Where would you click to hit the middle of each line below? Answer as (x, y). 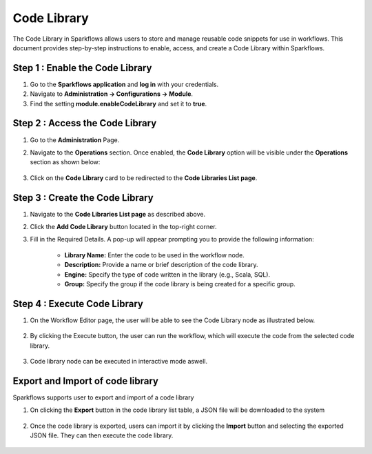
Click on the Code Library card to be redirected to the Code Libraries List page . (144, 178)
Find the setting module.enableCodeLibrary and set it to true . (118, 103)
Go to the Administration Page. (75, 140)
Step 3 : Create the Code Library (83, 198)
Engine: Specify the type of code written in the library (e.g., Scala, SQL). (167, 274)
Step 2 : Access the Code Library (85, 123)
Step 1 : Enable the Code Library (82, 68)
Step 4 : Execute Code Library (78, 304)
